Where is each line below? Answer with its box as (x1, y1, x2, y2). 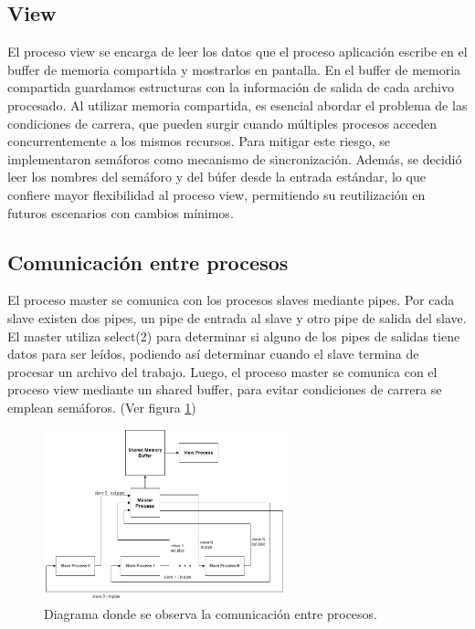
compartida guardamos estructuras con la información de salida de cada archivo (7, 78, 454, 97)
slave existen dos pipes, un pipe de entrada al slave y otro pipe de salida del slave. (7, 308, 467, 327)
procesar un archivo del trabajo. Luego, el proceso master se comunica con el (7, 362, 438, 381)
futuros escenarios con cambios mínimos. (7, 203, 234, 222)
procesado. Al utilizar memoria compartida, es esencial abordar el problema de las (7, 95, 468, 114)
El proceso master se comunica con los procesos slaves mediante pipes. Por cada (7, 290, 455, 309)
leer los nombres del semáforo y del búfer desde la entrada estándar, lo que (7, 167, 426, 186)
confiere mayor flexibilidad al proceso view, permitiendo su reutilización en (7, 184, 426, 204)
